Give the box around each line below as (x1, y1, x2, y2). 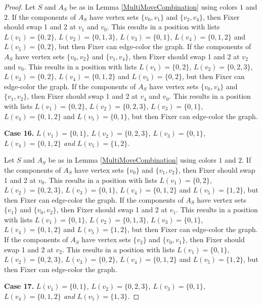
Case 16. (4, 128, 34, 138)
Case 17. (4, 281, 34, 291)
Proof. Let (4, 2, 35, 12)
